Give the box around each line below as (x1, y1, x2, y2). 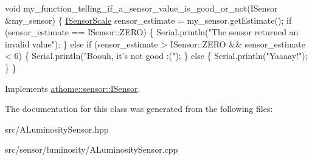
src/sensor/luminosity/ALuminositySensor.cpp (5, 143, 178, 156)
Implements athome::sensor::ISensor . (5, 82, 140, 94)
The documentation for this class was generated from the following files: (5, 102, 273, 115)
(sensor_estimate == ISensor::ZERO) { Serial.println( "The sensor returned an (5, 26, 299, 38)
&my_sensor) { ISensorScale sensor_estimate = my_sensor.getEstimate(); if (5, 13, 292, 26)
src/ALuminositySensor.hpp (5, 122, 109, 135)
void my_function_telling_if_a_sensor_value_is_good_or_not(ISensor (5, 2, 278, 14)
